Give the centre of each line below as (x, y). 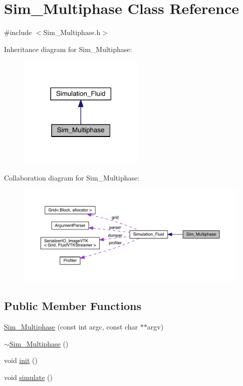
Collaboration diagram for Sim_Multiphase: (72, 177)
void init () (21, 360)
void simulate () (28, 377)
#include (18, 32)
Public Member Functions (73, 306)
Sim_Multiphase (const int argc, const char (71, 327)
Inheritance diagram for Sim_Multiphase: (68, 49)
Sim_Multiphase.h (72, 32)
